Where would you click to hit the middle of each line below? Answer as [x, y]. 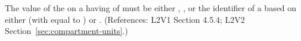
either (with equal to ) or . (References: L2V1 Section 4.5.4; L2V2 [125, 19]
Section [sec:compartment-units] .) [66, 31]
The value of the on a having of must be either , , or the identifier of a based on [151, 8]
